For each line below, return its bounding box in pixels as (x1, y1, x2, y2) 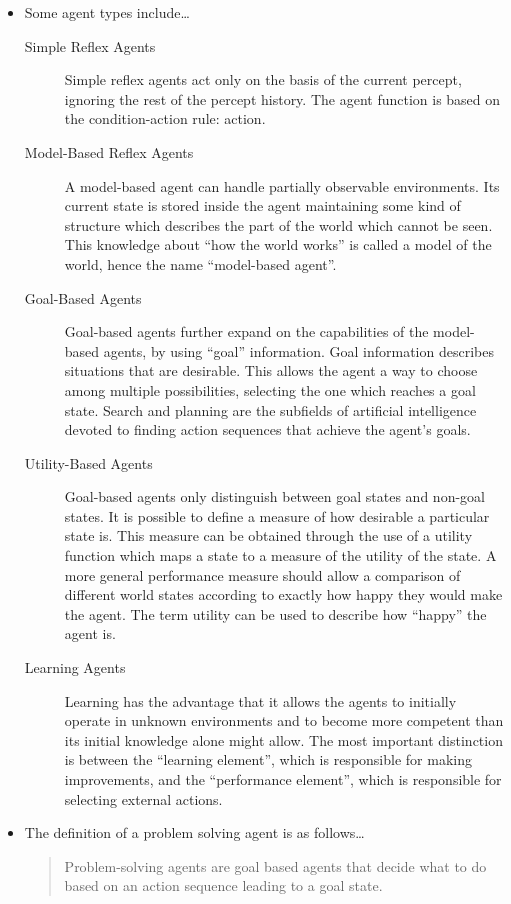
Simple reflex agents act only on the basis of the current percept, (64, 69, 462, 90)
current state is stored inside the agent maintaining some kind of (64, 195, 461, 216)
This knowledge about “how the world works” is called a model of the (64, 234, 492, 255)
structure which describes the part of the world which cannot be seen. (64, 214, 493, 235)
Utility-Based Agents (24, 452, 153, 473)
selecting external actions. (64, 788, 223, 809)
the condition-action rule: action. (64, 108, 266, 129)
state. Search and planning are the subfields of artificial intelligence (64, 399, 477, 420)
